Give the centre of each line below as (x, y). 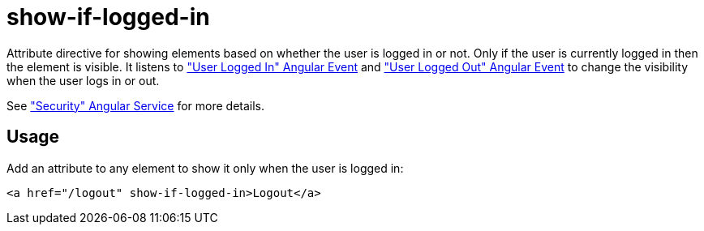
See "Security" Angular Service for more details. (136, 105)
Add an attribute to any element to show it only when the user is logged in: (205, 168)
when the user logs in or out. (83, 80)
